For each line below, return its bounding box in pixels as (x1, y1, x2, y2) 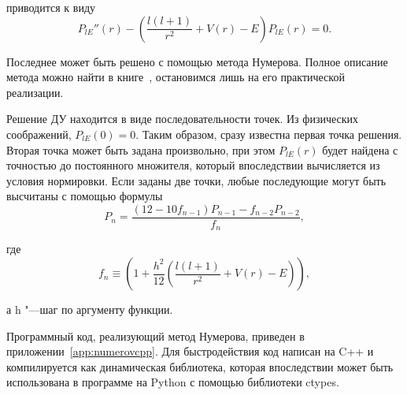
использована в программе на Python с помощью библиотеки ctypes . (6, 374, 339, 390)
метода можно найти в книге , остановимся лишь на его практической (6, 69, 345, 85)
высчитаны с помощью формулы (6, 188, 163, 204)
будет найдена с (322, 141, 398, 158)
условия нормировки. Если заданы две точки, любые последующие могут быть (6, 172, 387, 188)
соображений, (6, 125, 72, 142)
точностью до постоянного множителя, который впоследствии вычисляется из (6, 157, 380, 173)
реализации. (6, 84, 64, 100)
